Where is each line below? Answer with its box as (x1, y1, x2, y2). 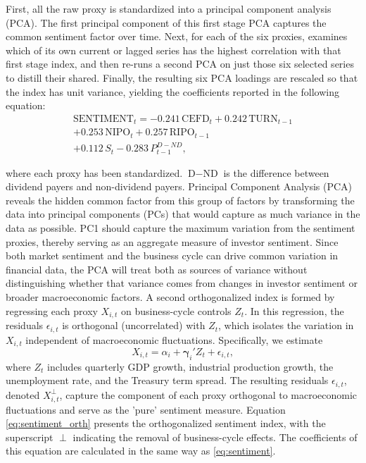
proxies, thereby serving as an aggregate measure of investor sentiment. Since (6, 234, 339, 249)
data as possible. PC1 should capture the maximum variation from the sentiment (6, 221, 355, 235)
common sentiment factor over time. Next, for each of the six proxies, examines (6, 29, 348, 44)
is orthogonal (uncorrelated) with (62, 318, 206, 333)
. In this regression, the (244, 303, 344, 318)
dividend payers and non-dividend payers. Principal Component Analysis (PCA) (6, 179, 353, 194)
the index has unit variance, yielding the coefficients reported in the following (6, 84, 339, 99)
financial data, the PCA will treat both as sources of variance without (6, 261, 308, 276)
